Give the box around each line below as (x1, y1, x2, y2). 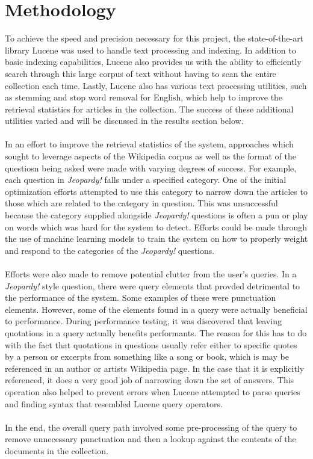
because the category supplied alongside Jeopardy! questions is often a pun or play (5, 209, 308, 221)
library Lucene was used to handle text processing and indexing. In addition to (5, 43, 296, 56)
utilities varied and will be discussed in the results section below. (5, 114, 244, 127)
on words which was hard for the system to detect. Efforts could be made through (5, 220, 308, 233)
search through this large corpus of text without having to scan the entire (5, 67, 276, 79)
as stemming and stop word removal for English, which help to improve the (5, 91, 283, 103)
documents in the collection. (5, 444, 108, 457)
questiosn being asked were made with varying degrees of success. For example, (5, 161, 297, 174)
